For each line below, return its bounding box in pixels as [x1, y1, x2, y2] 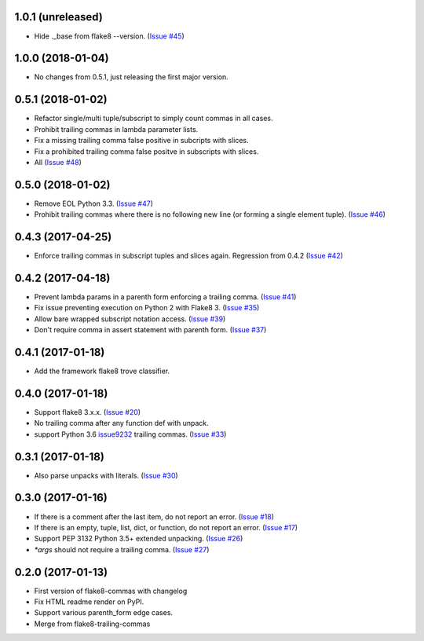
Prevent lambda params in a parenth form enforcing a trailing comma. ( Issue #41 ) [34, 292, 297, 302]
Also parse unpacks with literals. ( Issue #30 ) [34, 471, 178, 480]
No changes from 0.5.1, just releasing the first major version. [34, 72, 229, 82]
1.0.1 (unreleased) [14, 10, 104, 24]
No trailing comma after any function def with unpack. [34, 419, 210, 428]
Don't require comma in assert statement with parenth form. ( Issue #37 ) [34, 325, 267, 335]
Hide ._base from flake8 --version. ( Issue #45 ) [34, 31, 185, 41]
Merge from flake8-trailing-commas [34, 619, 151, 628]
